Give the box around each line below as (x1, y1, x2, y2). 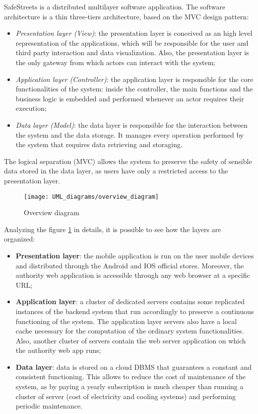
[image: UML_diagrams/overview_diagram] (24, 193, 159, 200)
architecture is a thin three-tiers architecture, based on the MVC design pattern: (4, 11, 249, 21)
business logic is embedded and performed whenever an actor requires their (15, 93, 244, 103)
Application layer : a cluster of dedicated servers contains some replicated (15, 296, 245, 307)
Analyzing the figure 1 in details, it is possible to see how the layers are (4, 224, 221, 234)
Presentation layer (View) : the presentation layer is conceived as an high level (15, 28, 253, 38)
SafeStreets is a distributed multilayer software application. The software (4, 1, 225, 11)
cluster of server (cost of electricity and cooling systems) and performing (15, 391, 236, 401)
